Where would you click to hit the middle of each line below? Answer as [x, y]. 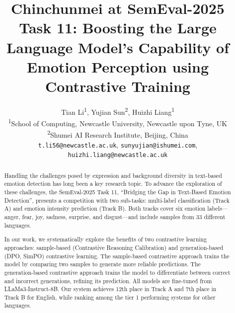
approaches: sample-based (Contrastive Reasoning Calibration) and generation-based [114, 247]
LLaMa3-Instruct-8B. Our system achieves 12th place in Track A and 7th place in [110, 289]
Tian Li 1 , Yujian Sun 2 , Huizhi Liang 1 [118, 111]
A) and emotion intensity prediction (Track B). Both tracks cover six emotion [105, 208]
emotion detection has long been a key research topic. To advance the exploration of [113, 184]
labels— [218, 208]
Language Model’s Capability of [118, 47]
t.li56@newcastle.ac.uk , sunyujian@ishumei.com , [118, 144]
